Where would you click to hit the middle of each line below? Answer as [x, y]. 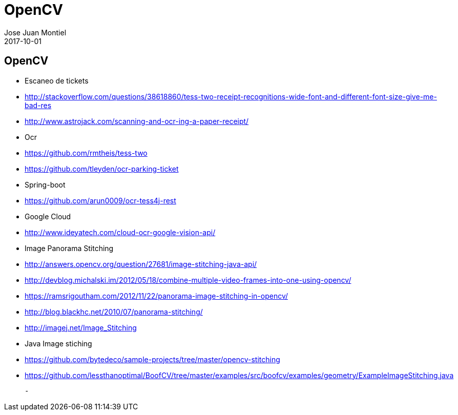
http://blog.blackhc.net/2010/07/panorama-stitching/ [114, 312]
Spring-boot [45, 184]
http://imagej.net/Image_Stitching [81, 327]
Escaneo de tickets [57, 80]
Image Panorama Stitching [69, 248]
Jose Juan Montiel [35, 32]
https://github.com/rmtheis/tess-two [86, 153]
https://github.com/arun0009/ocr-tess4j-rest [100, 200]
